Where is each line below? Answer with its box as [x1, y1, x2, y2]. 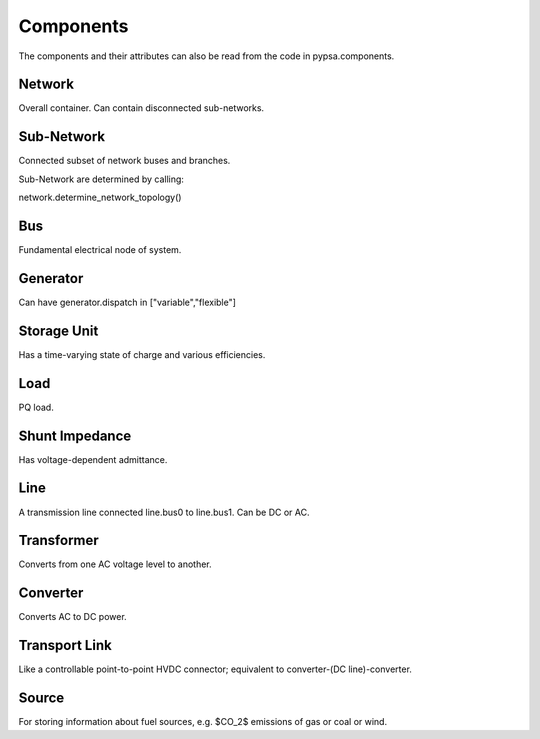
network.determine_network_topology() [18, 191, 182, 204]
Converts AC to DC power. [18, 611, 127, 623]
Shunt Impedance [18, 427, 132, 444]
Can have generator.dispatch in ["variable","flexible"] [18, 296, 237, 308]
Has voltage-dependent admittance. [18, 453, 168, 465]
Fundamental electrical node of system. [18, 244, 182, 256]
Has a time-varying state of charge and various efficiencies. [18, 348, 266, 360]
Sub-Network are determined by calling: [18, 173, 185, 185]
